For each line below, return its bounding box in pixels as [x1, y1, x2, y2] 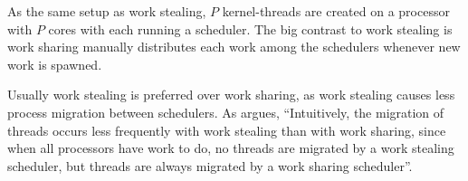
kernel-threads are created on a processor [222, 2, 450, 20]
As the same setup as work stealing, [7, 2, 206, 20]
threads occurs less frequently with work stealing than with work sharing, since [7, 120, 446, 139]
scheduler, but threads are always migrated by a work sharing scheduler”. [7, 156, 413, 175]
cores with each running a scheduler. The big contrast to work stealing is [48, 19, 453, 38]
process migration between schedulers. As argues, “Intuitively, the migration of [7, 102, 444, 121]
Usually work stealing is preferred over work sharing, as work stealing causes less [7, 85, 455, 104]
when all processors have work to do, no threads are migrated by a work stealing [7, 138, 454, 157]
